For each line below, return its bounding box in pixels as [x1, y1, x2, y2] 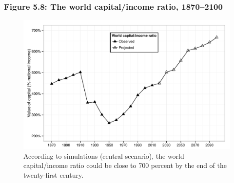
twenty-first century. [23, 170, 84, 180]
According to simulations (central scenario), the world [23, 150, 184, 161]
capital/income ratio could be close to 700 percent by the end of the [23, 160, 227, 170]
